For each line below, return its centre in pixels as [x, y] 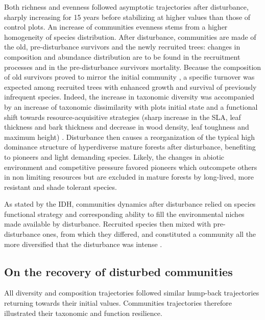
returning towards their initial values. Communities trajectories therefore [118, 303]
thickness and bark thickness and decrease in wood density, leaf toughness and [127, 127]
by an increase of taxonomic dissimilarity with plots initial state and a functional [131, 106]
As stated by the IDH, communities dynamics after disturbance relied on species [130, 204]
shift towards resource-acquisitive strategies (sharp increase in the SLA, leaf [123, 117]
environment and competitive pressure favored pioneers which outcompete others [131, 167]
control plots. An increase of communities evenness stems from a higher [116, 27]
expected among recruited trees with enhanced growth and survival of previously [130, 87]
